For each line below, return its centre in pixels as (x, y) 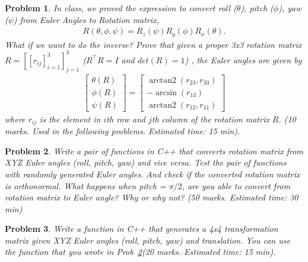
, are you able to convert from (236, 185)
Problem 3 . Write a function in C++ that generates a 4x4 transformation (142, 229)
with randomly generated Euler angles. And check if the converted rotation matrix (153, 174)
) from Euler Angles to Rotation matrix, (86, 19)
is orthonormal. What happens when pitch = (85, 185)
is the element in (70, 119)
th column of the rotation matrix (210, 119)
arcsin (166, 93)
